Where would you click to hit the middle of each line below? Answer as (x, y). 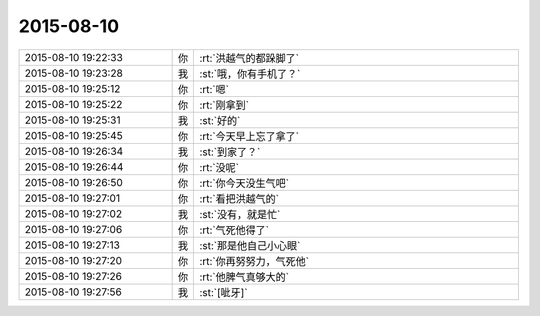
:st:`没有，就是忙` (240, 214)
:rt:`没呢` (219, 167)
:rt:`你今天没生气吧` (244, 183)
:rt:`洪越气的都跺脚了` (249, 58)
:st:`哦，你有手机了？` (250, 73)
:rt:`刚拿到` (224, 105)
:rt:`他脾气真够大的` (244, 277)
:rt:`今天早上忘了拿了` (249, 136)
